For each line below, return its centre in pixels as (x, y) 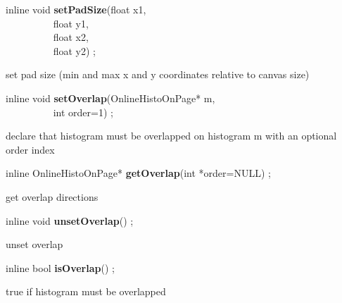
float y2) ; (74, 50)
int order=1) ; (83, 112)
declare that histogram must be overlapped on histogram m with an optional (171, 136)
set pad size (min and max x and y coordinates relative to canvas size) (158, 74)
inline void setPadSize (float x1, (76, 9)
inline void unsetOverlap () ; (70, 220)
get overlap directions (52, 196)
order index (30, 149)
